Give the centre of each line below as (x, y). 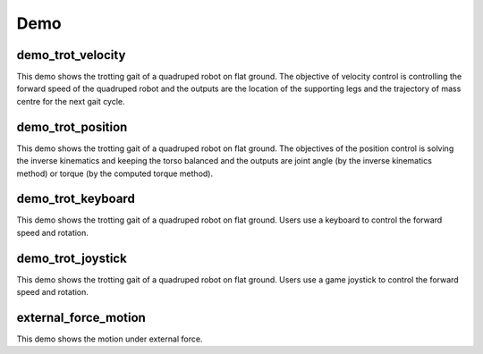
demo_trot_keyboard (76, 199)
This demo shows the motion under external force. (110, 339)
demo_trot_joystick (72, 258)
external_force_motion (81, 317)
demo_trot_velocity (71, 55)
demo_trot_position (72, 126)
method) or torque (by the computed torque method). (115, 173)
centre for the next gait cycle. (71, 101)
